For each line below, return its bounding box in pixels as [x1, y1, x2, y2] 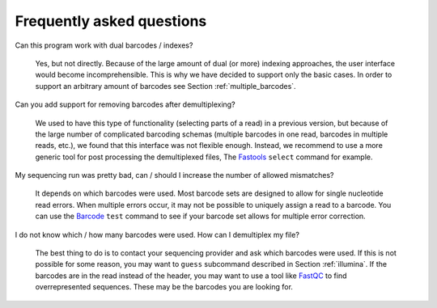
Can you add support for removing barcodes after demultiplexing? [15, 99, 235, 109]
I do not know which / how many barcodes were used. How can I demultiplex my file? [15, 230, 299, 239]
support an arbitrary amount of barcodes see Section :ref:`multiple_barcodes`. [35, 81, 296, 91]
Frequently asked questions [15, 12, 207, 30]
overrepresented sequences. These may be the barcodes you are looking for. [35, 282, 293, 292]
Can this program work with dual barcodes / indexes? [15, 40, 193, 50]
